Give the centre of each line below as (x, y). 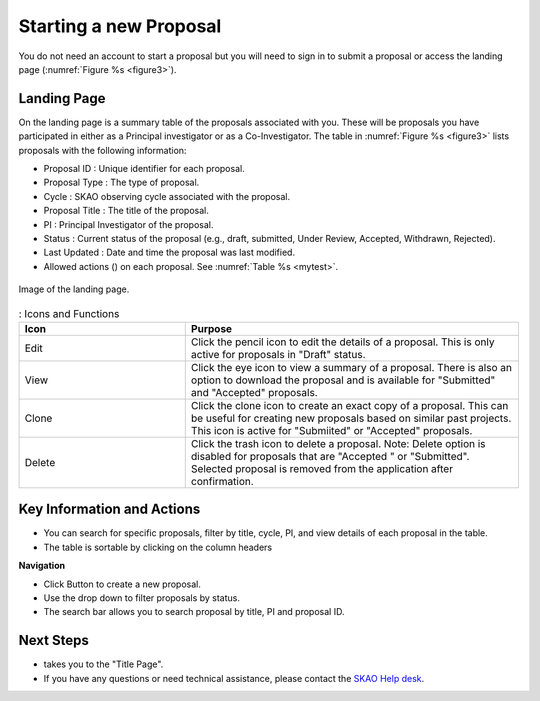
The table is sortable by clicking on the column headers (158, 547)
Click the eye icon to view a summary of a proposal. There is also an (351, 367)
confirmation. (222, 481)
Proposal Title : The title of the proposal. (126, 211)
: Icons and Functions (69, 313)
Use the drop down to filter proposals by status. (141, 597)
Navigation (41, 566)
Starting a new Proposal (120, 26)
